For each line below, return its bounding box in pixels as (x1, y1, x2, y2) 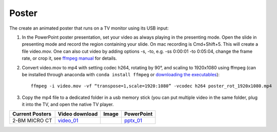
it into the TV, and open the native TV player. (22, 101, 114, 107)
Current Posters (12, 110, 52, 117)
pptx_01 (124, 117, 143, 124)
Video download (58, 110, 98, 117)
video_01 (58, 117, 78, 124)
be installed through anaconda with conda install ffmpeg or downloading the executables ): (22, 71, 220, 77)
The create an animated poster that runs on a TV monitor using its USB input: (9, 25, 169, 31)
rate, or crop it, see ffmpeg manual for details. (22, 55, 117, 61)
